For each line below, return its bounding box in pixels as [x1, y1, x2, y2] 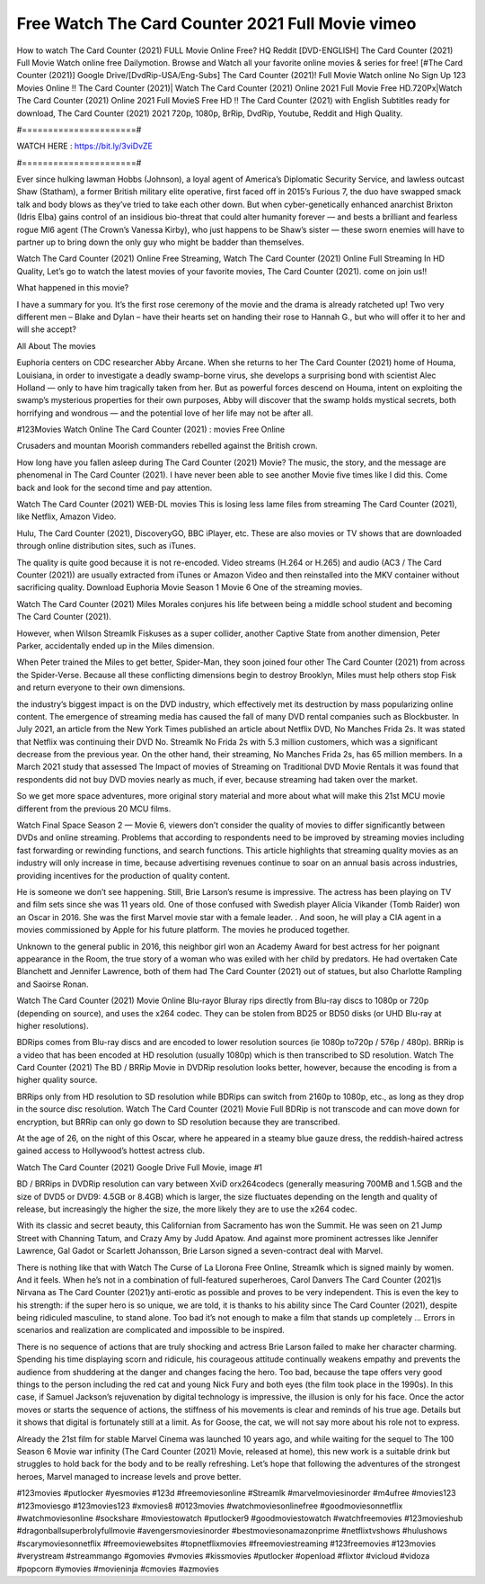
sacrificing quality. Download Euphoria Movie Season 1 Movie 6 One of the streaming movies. [16, 582, 363, 593]
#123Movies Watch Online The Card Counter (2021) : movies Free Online [16, 424, 286, 435]
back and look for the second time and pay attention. [16, 482, 213, 493]
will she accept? [16, 324, 76, 335]
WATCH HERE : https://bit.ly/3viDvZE [16, 140, 153, 152]
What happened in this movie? [16, 282, 129, 293]
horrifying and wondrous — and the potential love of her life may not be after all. [16, 407, 313, 418]
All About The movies [16, 340, 96, 351]
